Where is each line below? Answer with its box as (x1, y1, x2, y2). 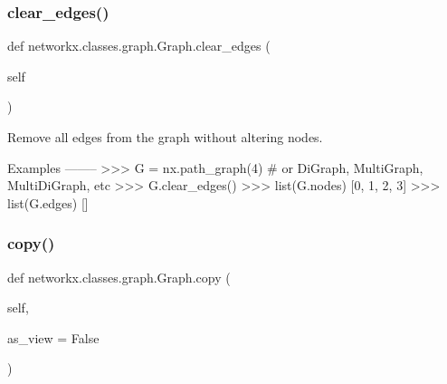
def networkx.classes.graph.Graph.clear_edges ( (7, 36, 271, 55)
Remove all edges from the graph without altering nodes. (7, 128, 323, 146)
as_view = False (7, 328, 100, 347)
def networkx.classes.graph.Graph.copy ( (7, 267, 231, 286)
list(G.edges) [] (7, 193, 89, 212)
